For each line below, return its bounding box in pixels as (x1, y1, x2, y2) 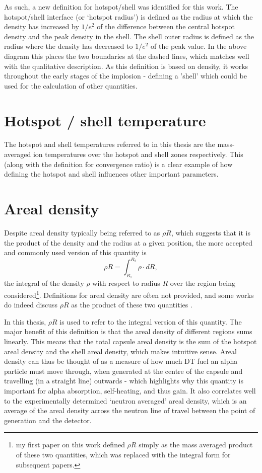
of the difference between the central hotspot (97, 21, 235, 32)
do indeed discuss (4, 299, 58, 310)
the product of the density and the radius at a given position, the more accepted (4, 237, 253, 248)
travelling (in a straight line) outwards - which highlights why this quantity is (4, 375, 243, 386)
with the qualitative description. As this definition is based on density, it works (4, 60, 248, 71)
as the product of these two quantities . (71, 299, 192, 310)
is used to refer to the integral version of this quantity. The (59, 316, 242, 327)
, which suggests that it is (171, 227, 250, 238)
